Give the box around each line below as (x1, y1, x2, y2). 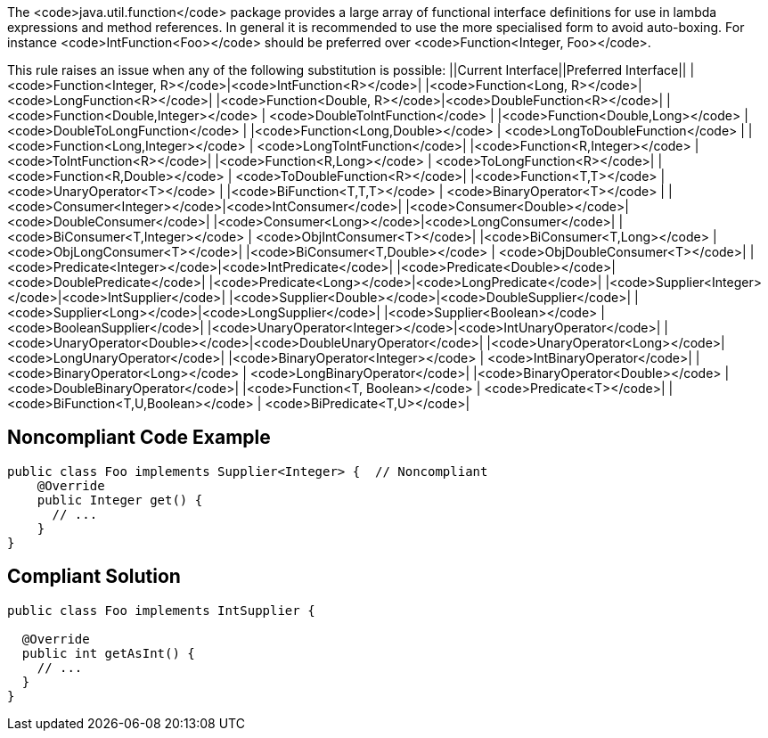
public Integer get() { (37, 492, 203, 507)
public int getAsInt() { (21, 645, 195, 660)
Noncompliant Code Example (7, 426, 271, 449)
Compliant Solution (7, 565, 181, 588)
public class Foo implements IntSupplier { (7, 603, 315, 618)
